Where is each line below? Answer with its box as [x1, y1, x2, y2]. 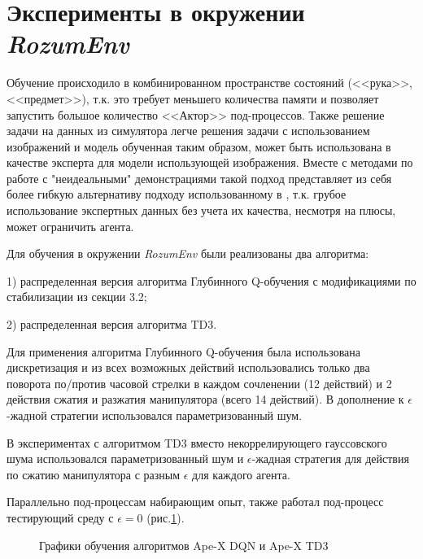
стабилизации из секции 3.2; [7, 288, 147, 305]
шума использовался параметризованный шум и [7, 450, 244, 467]
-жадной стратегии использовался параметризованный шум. [7, 407, 303, 423]
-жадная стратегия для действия [251, 450, 409, 467]
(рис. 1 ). [146, 509, 185, 526]
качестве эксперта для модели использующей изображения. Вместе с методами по [7, 154, 413, 171]
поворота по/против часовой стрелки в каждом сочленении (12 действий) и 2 [7, 374, 392, 391]
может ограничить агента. [7, 217, 134, 234]
